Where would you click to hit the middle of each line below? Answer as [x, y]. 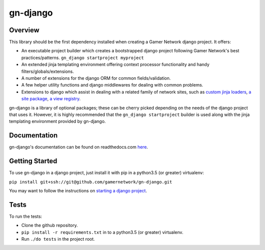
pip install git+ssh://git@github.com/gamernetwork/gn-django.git [91, 182]
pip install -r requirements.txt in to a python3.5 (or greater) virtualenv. [102, 232]
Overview [24, 30]
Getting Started [33, 161]
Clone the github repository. [50, 226]
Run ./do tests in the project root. [58, 239]
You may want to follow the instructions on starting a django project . [78, 190]
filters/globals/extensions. [48, 71]
